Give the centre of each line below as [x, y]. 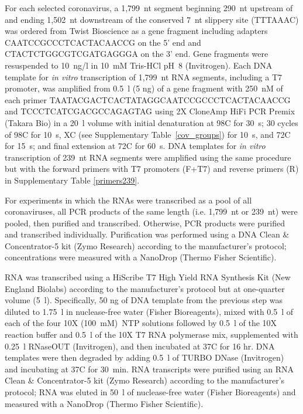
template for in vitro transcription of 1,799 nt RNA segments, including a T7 [144, 77]
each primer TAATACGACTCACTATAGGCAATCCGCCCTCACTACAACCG [148, 99]
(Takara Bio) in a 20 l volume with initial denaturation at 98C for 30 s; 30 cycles [151, 122]
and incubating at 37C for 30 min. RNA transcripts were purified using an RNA [149, 369]
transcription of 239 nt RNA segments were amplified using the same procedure [148, 157]
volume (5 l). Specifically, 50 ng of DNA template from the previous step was [144, 300]
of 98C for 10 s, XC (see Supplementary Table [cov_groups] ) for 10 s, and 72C [148, 134]
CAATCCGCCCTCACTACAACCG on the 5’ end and [103, 42]
